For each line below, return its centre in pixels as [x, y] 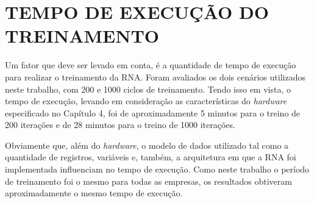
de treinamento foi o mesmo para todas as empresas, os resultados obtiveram [148, 181]
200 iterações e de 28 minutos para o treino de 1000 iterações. [120, 125]
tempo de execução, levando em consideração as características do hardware [146, 101]
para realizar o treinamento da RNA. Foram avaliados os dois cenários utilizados [155, 77]
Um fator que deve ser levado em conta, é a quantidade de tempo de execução [151, 65]
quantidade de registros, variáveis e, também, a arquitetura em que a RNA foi [151, 157]
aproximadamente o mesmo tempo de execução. [94, 193]
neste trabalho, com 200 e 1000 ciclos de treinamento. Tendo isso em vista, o [148, 89]
